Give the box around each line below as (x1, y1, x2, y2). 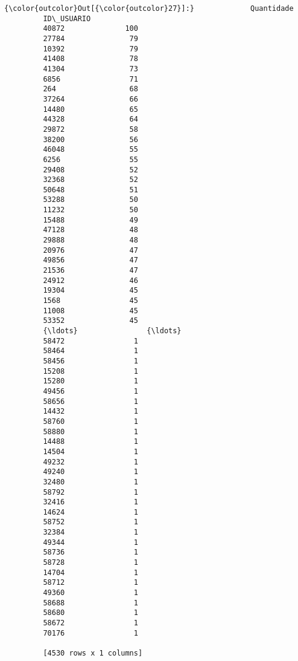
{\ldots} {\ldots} (43, 327, 182, 335)
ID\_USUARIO (43, 14, 91, 23)
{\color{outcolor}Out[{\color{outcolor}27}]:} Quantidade (4, 4, 294, 13)
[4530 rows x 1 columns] (43, 649, 143, 657)
